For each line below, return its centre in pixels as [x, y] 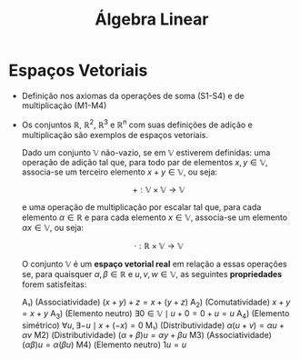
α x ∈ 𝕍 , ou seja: [52, 227]
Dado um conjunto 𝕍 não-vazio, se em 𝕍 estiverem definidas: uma [146, 152]
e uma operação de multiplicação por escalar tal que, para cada [141, 207]
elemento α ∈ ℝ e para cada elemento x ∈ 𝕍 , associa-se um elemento [155, 217]
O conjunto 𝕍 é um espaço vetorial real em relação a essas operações [154, 264]
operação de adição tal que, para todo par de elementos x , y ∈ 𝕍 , [145, 162]
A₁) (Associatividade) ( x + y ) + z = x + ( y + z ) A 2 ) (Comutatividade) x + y [156, 303]
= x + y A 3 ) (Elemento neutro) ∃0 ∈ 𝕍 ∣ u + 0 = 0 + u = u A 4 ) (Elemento [155, 315]
